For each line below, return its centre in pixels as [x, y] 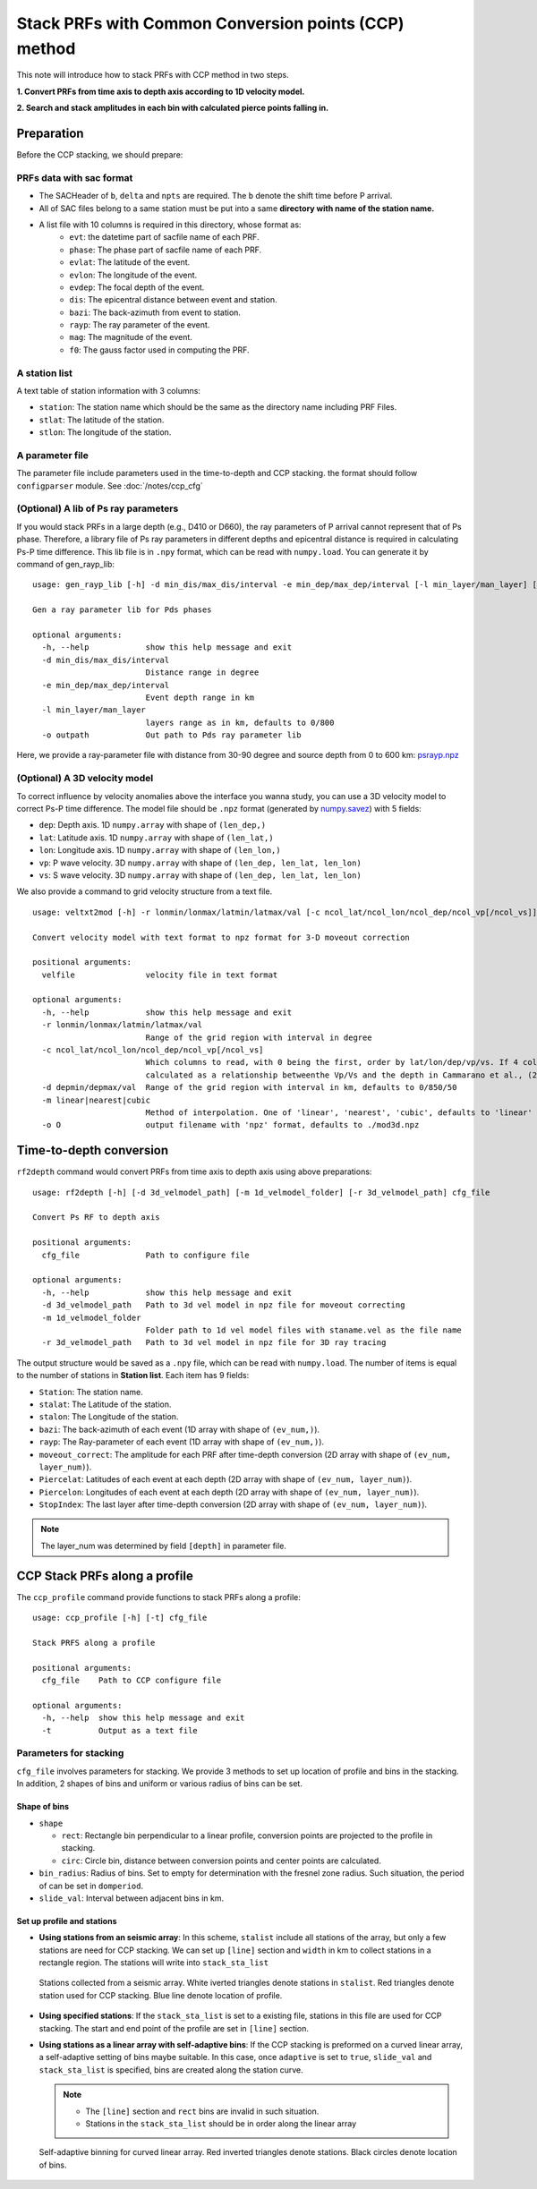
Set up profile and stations [67, 1921]
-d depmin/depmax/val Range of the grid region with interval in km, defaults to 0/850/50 [249, 1088]
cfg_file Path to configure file [145, 1255]
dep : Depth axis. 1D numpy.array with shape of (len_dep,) [153, 825]
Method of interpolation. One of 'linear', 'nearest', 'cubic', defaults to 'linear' [339, 1113]
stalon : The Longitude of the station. [109, 1417]
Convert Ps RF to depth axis [96, 1218]
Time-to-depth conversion [93, 1150]
